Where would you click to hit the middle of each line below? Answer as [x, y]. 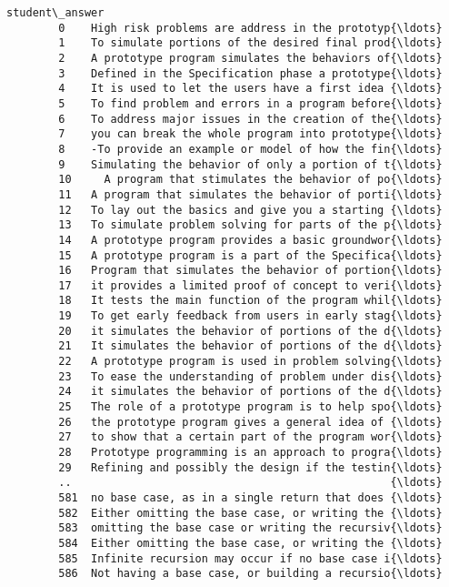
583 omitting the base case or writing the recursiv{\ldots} [250, 528]
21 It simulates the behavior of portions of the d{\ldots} [250, 346]
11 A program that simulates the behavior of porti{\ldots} [250, 194]
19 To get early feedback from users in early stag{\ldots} [250, 316]
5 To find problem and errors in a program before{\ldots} [250, 103]
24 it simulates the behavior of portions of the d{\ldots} [250, 392]
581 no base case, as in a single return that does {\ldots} [250, 498]
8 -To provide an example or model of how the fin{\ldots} [250, 149]
